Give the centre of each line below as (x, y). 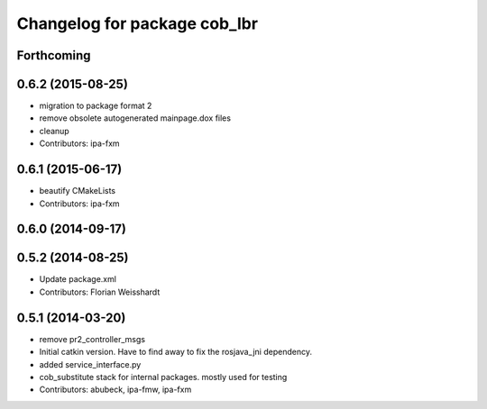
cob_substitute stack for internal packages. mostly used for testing (163, 377)
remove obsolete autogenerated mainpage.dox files (135, 118)
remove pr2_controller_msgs (92, 339)
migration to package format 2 (96, 106)
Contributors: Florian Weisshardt (100, 292)
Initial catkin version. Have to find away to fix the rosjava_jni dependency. (176, 352)
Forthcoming (54, 55)
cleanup (54, 131)
